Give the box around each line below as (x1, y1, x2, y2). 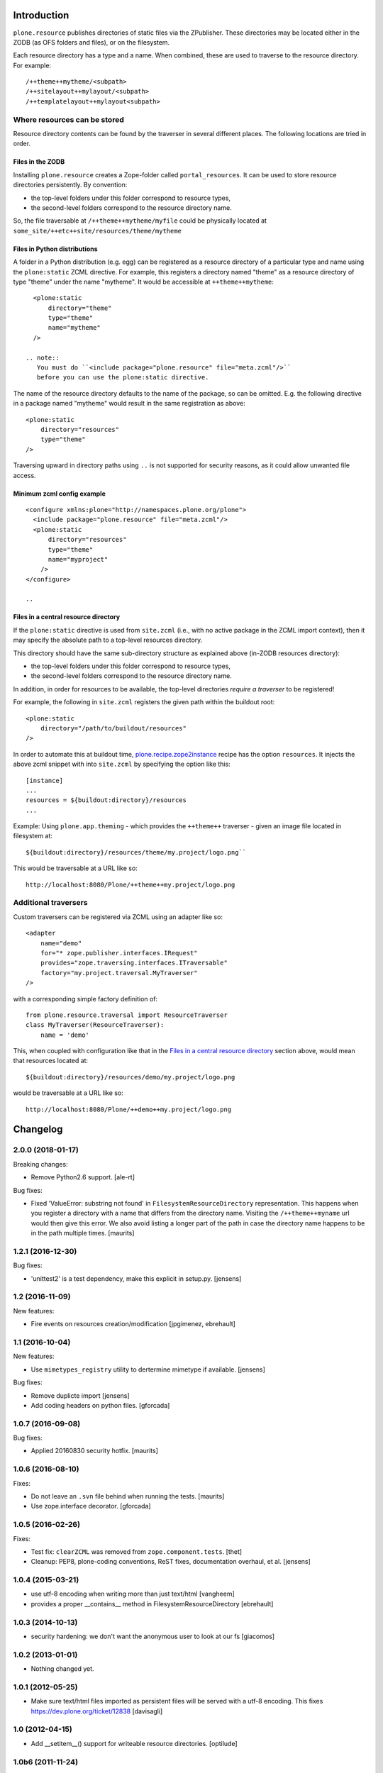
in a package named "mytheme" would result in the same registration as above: (13, 399, 245, 408)
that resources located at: (13, 1057, 89, 1065)
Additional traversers (13, 898, 88, 908)
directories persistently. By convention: (13, 181, 128, 189)
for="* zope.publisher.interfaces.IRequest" (40, 949, 198, 957)
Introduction (13, 9, 70, 21)
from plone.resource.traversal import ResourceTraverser (26, 1011, 228, 1019)
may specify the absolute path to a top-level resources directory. (13, 635, 203, 645)
